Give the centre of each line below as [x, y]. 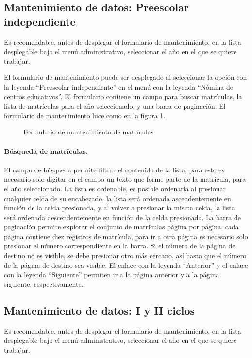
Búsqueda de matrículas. [46, 151]
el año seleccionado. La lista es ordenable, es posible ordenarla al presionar [115, 188]
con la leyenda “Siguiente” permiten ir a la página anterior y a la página [112, 274]
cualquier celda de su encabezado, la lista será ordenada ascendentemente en [118, 198]
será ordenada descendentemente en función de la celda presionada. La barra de [122, 217]
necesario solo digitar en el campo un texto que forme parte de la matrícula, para [125, 179]
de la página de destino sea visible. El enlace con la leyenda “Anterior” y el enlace [126, 265]
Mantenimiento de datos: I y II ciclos [100, 310]
